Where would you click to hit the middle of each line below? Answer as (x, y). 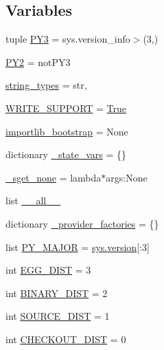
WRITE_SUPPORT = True (66, 108)
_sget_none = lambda (54, 177)
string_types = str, (46, 85)
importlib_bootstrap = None (67, 131)
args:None (127, 177)
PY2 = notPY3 (38, 62)
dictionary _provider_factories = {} (82, 223)
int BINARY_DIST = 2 (57, 293)
